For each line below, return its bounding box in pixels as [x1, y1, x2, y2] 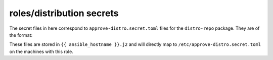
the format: [9, 32, 33, 38]
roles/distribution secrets [9, 8, 119, 19]
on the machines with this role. [9, 48, 73, 54]
